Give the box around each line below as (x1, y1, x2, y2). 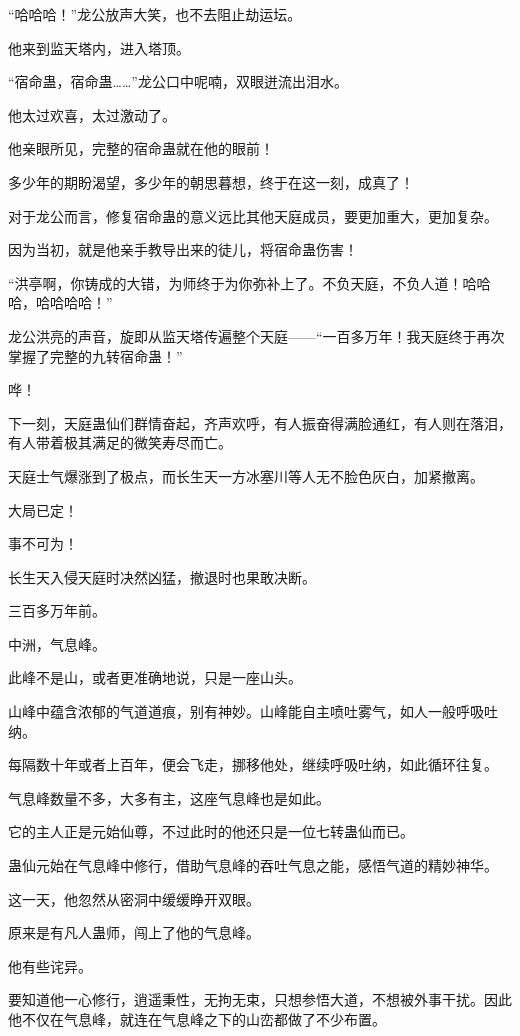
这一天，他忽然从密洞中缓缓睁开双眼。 (8, 888, 260, 909)
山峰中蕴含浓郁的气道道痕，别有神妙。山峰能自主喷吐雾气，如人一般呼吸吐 (8, 701, 498, 722)
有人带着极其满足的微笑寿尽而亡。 (8, 432, 232, 453)
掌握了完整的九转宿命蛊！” (8, 345, 183, 366)
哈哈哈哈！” (35, 292, 113, 313)
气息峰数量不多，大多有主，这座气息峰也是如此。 (8, 787, 330, 808)
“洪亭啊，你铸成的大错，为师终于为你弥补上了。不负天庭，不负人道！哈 (8, 272, 477, 293)
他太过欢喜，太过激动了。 (8, 104, 176, 125)
